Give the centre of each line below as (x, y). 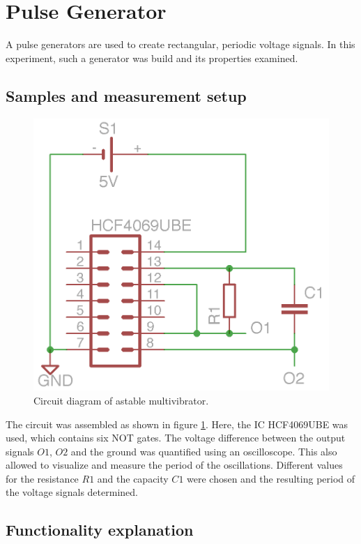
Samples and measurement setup (126, 95)
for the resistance (42, 478)
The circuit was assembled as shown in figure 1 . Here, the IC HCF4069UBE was (177, 424)
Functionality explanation (100, 530)
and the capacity (133, 478)
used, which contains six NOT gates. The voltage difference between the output (176, 438)
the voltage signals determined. (72, 492)
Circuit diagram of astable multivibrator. (121, 400)
